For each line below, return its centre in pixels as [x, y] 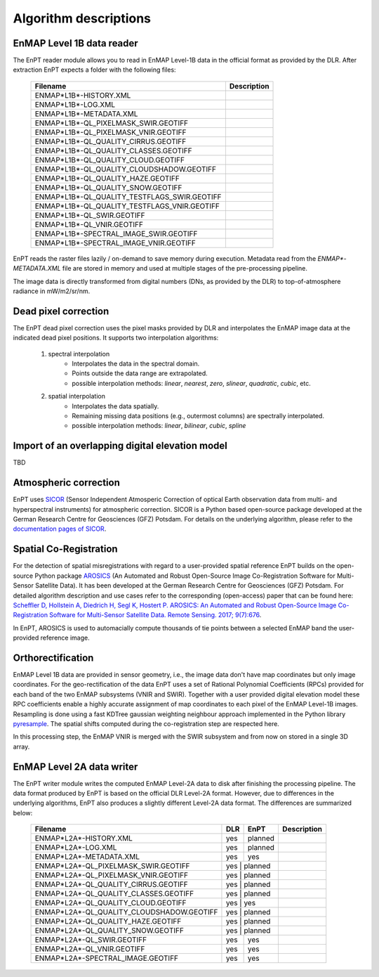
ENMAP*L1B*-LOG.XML [75, 104]
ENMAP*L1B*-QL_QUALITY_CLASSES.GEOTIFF [113, 150]
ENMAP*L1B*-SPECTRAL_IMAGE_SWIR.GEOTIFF [116, 233]
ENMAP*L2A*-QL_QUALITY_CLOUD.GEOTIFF [111, 903]
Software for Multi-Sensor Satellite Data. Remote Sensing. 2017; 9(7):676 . [155, 615]
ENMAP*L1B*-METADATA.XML [86, 114]
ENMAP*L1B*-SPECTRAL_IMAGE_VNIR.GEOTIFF [115, 242]
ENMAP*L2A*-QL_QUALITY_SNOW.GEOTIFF [109, 931]
